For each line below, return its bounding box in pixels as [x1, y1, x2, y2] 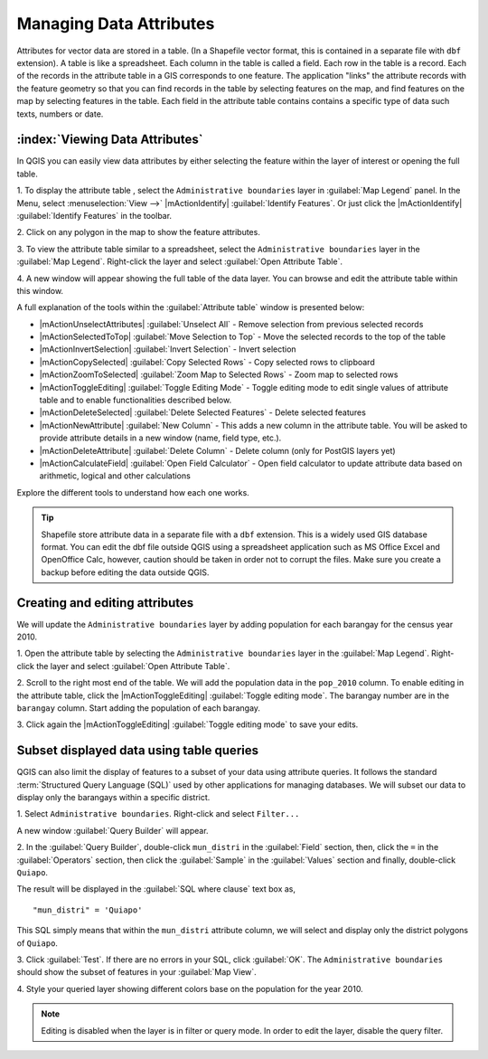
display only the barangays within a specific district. [16, 792, 211, 803]
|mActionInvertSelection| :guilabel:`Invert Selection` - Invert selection [39, 344, 297, 355]
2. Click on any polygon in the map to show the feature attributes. [16, 227, 261, 238]
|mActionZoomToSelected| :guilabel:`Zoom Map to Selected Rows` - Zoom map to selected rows [39, 369, 399, 380]
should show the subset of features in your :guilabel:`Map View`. [16, 967, 257, 978]
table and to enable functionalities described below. [39, 394, 232, 406]
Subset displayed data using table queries [16, 742, 259, 759]
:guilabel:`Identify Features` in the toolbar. [16, 210, 172, 221]
